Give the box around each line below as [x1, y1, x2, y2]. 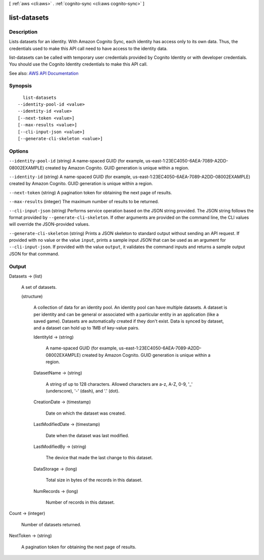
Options [9, 147, 29, 154]
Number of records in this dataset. [45, 499, 115, 505]
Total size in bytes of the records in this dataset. [45, 477, 143, 483]
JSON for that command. [9, 251, 60, 257]
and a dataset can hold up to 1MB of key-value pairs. [33, 325, 139, 331]
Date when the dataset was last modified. [45, 432, 130, 438]
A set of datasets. [21, 284, 57, 290]
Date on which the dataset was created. [45, 410, 126, 416]
